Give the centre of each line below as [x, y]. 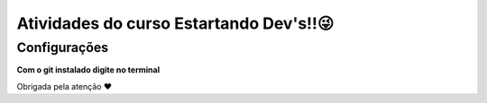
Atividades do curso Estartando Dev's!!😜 [175, 23]
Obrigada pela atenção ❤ [64, 86]
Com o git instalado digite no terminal [88, 70]
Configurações [63, 47]
